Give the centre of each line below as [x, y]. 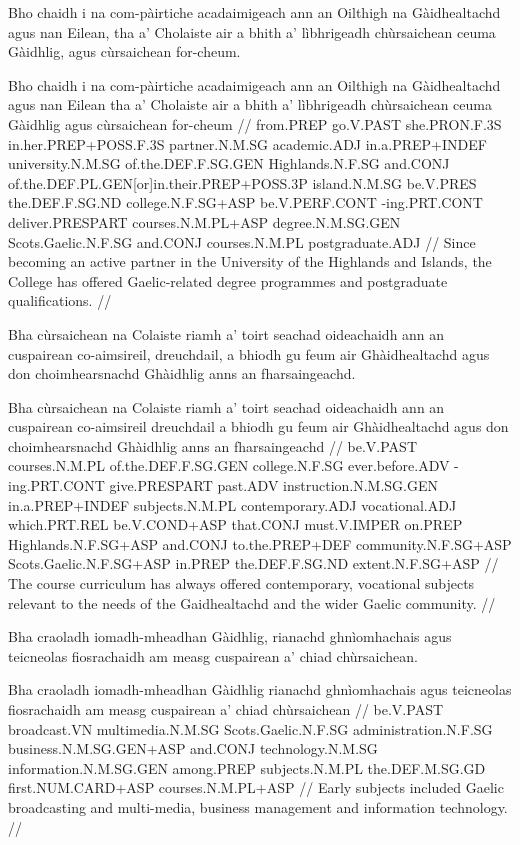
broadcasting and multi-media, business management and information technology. [258, 806]
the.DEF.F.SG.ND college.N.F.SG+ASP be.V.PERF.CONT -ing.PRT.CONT [245, 202]
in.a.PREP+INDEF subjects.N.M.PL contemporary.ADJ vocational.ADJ [232, 504]
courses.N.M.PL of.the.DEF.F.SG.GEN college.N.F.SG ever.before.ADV [229, 465]
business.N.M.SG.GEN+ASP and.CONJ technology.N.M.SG [193, 748]
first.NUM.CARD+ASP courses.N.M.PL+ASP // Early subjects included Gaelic [256, 787]
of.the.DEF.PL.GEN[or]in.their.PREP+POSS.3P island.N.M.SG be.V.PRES [242, 182]
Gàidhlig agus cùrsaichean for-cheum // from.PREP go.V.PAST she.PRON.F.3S [255, 123]
